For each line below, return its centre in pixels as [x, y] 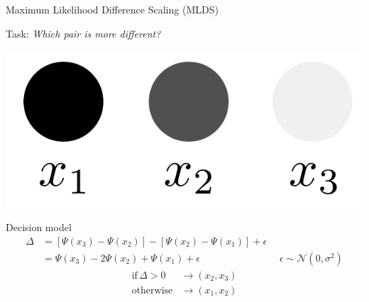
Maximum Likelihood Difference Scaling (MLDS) [112, 9]
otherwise [152, 290]
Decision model [39, 227]
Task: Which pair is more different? [83, 33]
